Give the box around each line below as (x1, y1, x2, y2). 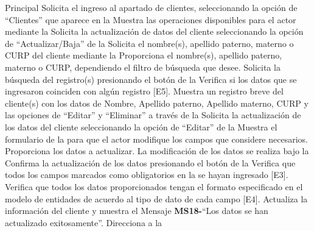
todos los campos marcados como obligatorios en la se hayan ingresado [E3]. (5, 168, 288, 181)
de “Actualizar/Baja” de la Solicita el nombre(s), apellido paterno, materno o (5, 37, 294, 49)
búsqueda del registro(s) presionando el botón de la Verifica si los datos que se (5, 73, 297, 85)
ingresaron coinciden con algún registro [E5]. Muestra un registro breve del (5, 85, 284, 98)
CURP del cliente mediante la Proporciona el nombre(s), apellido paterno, (5, 49, 282, 62)
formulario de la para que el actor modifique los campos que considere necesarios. (5, 132, 308, 145)
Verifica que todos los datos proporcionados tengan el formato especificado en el (5, 180, 303, 193)
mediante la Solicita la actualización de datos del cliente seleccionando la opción (5, 25, 304, 38)
